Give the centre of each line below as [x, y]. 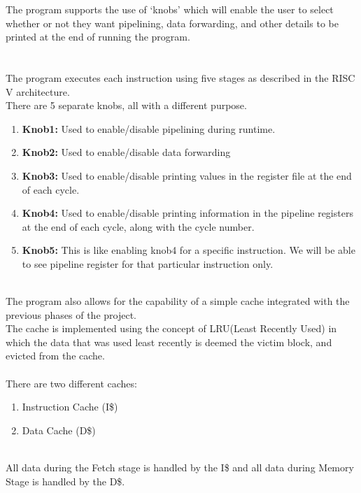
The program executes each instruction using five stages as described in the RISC [180, 77]
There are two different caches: [71, 383]
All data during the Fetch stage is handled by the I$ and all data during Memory [180, 467]
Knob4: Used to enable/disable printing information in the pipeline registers [187, 213]
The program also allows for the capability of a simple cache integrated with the [178, 301]
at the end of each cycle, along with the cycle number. [138, 226]
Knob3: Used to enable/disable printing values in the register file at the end [187, 175]
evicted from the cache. [55, 356]
